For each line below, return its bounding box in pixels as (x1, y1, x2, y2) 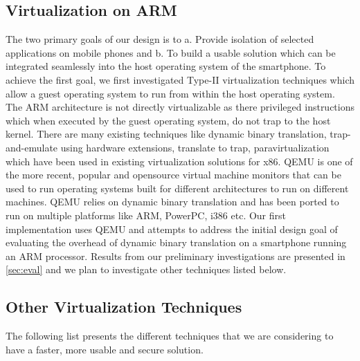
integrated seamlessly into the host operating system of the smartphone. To (6, 59, 326, 73)
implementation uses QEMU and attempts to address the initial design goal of (6, 221, 338, 236)
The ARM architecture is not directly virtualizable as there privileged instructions (6, 100, 355, 114)
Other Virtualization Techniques (6, 296, 242, 317)
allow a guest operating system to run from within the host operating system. (6, 86, 335, 100)
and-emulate (6, 140, 58, 154)
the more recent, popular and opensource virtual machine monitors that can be (6, 167, 341, 182)
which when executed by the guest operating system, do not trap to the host (6, 113, 331, 127)
